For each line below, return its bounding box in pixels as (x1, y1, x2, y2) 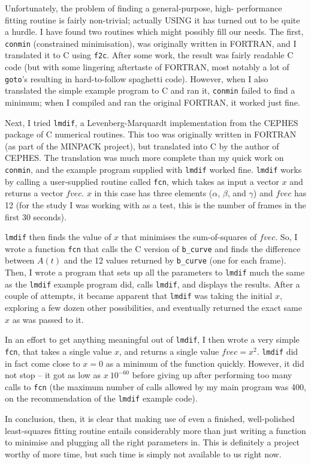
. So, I (275, 230, 298, 243)
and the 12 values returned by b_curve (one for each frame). (64, 254, 286, 267)
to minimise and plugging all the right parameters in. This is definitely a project (5, 436, 300, 448)
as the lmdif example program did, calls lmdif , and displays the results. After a (5, 277, 300, 290)
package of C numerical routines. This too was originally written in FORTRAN (5, 128, 297, 140)
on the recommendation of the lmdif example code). (5, 392, 198, 405)
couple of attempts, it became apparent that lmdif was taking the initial (5, 289, 273, 302)
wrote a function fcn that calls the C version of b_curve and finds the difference (5, 242, 301, 255)
